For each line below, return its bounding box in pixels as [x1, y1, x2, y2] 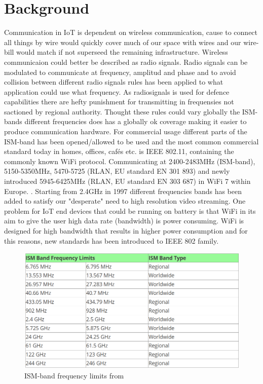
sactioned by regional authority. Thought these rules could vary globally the [4, 106, 240, 117]
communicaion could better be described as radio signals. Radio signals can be [4, 56, 248, 67]
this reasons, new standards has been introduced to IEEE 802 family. [4, 235, 219, 246]
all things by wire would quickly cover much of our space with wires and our [4, 36, 241, 47]
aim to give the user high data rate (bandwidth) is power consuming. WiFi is [4, 215, 244, 226]
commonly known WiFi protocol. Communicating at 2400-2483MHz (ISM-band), [4, 156, 255, 166]
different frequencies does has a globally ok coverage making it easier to [24, 116, 247, 127]
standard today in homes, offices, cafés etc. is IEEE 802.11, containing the [4, 146, 234, 157]
